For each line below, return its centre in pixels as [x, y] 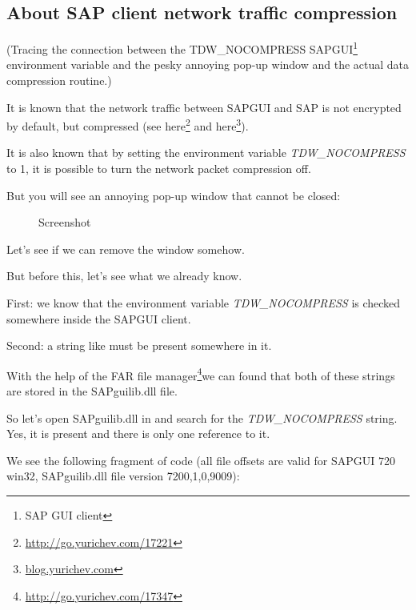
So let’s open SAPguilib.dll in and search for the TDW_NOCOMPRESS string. [202, 417]
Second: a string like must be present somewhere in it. [139, 345]
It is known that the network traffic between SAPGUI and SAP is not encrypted [204, 107]
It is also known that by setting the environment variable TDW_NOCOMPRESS [206, 152]
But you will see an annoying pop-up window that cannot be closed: [174, 195]
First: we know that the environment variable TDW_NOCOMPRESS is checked [204, 303]
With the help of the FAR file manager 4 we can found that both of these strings [201, 374]
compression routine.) [59, 80]
